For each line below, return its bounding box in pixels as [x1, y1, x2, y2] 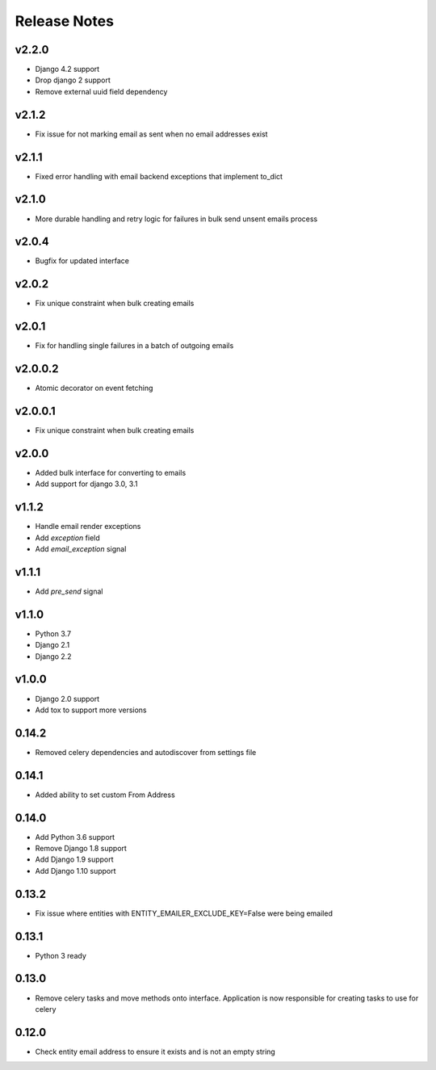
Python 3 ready [35, 950, 86, 960]
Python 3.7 [35, 628, 72, 638]
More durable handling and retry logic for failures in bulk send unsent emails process [35, 214, 318, 224]
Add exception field [35, 533, 100, 543]
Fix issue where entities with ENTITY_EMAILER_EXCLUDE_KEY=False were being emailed [35, 908, 333, 918]
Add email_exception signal [35, 544, 127, 554]
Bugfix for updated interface [35, 256, 129, 266]
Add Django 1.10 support [35, 866, 116, 875]
